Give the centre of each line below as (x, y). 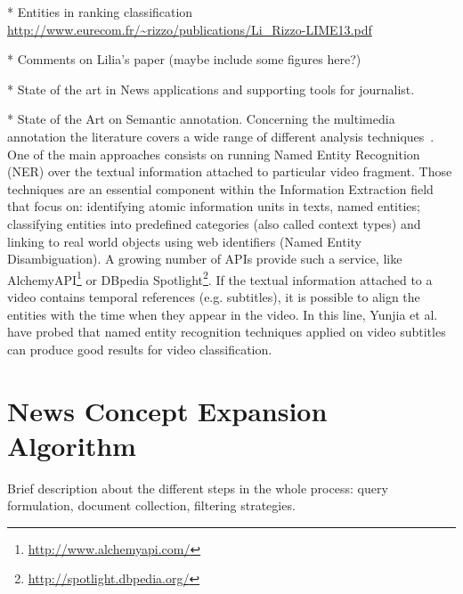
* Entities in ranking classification (100, 12)
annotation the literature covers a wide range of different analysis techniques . (221, 136)
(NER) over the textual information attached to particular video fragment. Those (230, 171)
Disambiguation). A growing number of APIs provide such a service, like (205, 259)
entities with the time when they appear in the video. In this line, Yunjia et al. (223, 314)
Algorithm (72, 445)
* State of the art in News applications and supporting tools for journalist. (211, 89)
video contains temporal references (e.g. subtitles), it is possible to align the (214, 296)
